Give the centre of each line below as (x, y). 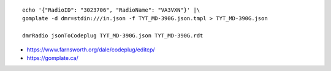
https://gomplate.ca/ (53, 58)
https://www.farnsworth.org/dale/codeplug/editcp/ (91, 50)
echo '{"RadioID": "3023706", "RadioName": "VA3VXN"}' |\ (111, 10)
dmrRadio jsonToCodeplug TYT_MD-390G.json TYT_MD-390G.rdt (113, 36)
